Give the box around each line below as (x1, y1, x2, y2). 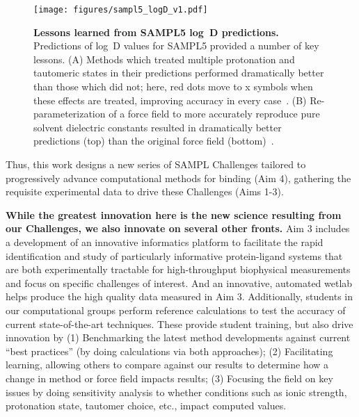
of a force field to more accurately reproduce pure (109, 106, 320, 121)
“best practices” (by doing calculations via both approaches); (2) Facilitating (6, 343, 333, 358)
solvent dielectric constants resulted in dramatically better (33, 120, 282, 134)
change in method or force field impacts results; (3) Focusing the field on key (6, 370, 333, 385)
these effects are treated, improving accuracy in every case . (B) (33, 92, 307, 107)
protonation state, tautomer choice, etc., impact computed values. (6, 398, 287, 413)
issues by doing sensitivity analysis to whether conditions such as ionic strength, (6, 384, 347, 399)
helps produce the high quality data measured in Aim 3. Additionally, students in (6, 289, 353, 304)
